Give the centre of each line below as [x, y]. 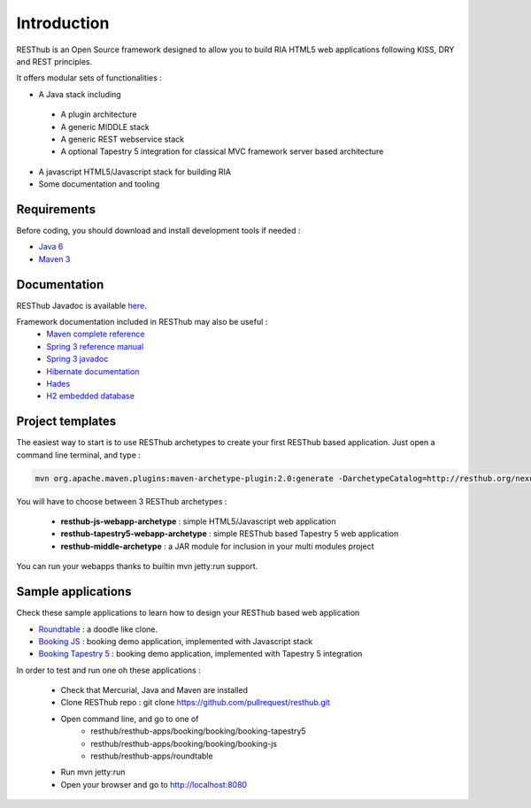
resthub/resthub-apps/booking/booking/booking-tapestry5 [198, 731]
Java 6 [51, 247]
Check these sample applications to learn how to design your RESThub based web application [188, 613]
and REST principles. [54, 61]
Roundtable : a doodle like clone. [98, 629]
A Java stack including [80, 94]
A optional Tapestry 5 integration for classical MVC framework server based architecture [222, 151]
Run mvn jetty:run [93, 772]
